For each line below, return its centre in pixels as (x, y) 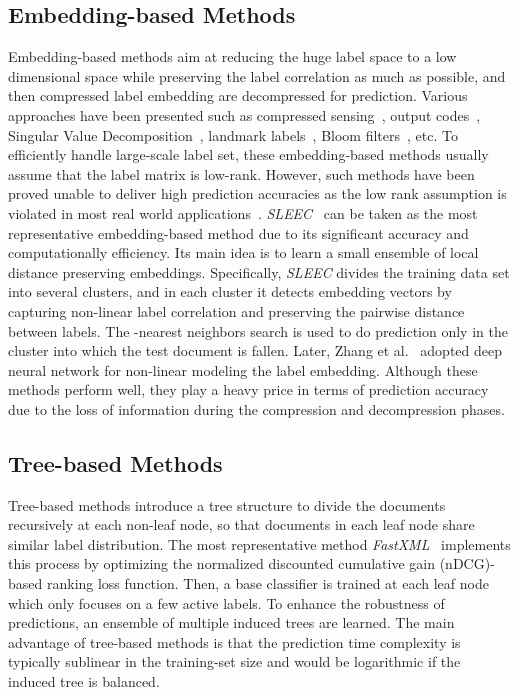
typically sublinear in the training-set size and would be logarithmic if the (234, 661)
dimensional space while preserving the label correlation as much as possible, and (257, 75)
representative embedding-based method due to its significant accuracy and (238, 232)
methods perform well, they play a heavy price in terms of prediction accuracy (248, 389)
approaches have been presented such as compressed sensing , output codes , (244, 114)
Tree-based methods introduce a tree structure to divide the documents (227, 504)
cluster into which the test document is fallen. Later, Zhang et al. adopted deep (255, 350)
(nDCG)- (467, 563)
